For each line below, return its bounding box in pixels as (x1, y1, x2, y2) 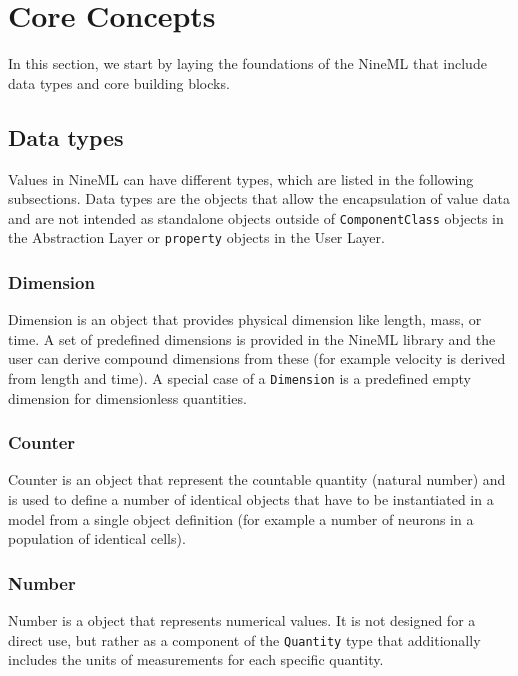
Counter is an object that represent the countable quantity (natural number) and (8, 469, 506, 490)
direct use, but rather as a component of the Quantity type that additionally (8, 629, 481, 650)
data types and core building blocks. (8, 72, 230, 93)
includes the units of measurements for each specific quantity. (8, 649, 384, 670)
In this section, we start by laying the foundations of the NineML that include (8, 53, 487, 74)
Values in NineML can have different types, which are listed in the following (8, 168, 474, 189)
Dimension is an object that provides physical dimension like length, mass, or (8, 309, 482, 330)
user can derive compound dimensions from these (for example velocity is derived (8, 348, 506, 369)
